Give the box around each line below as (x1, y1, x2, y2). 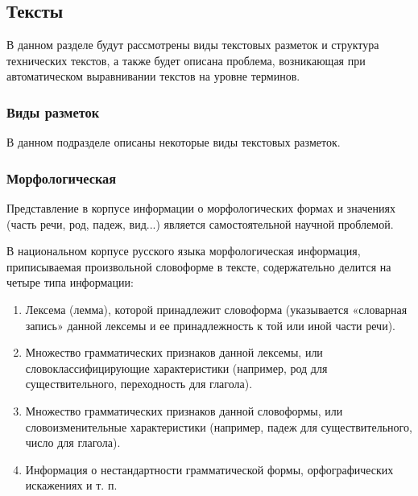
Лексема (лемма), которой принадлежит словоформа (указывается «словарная (25, 300, 408, 317)
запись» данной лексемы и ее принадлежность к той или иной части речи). (25, 316, 395, 333)
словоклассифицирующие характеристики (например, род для (25, 359, 328, 376)
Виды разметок (6, 101, 100, 122)
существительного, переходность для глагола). (25, 375, 253, 392)
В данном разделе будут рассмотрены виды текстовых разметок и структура (6, 36, 379, 53)
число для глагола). (25, 434, 121, 451)
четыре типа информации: (6, 274, 134, 291)
